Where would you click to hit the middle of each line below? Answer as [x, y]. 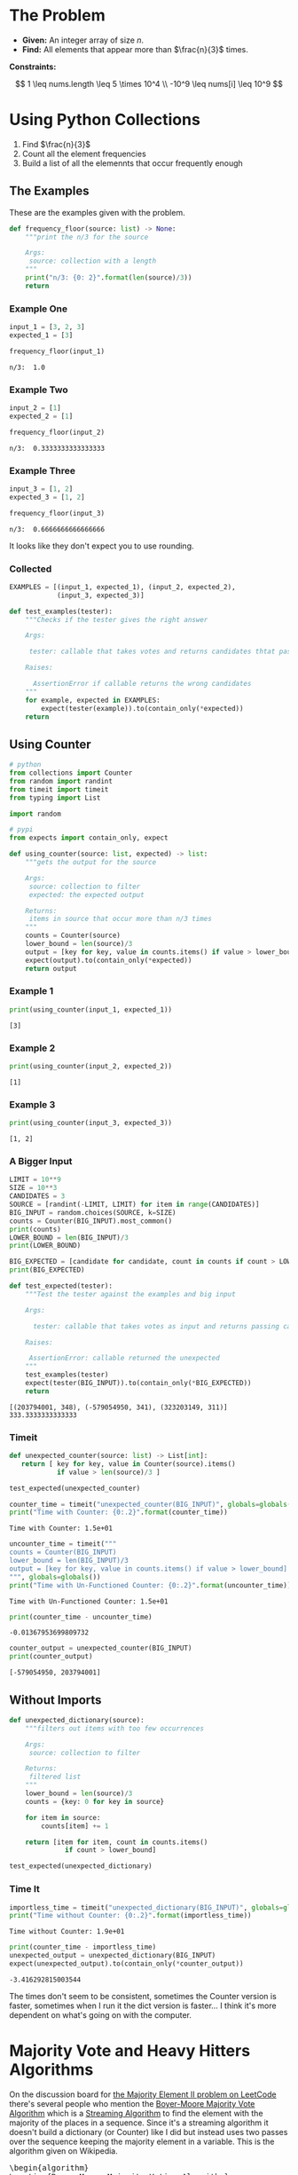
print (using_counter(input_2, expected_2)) [91, 1067]
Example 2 [32, 1048]
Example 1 [31, 991]
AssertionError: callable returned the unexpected [124, 1359]
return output [51, 968]
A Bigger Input [41, 1161]
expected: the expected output [86, 894]
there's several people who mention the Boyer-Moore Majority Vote [132, 2103]
